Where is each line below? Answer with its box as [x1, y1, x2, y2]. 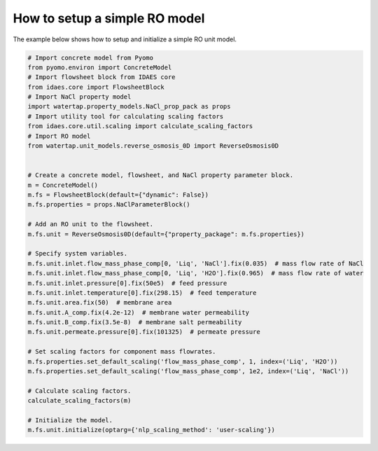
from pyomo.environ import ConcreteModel [27, 63, 172, 71]
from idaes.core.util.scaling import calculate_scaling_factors [27, 123, 253, 130]
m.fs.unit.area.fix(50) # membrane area [27, 298, 172, 307]
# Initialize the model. [27, 416, 113, 424]
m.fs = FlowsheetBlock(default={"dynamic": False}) [27, 191, 209, 199]
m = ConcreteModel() [27, 181, 98, 189]
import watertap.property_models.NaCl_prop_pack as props [27, 102, 231, 111]
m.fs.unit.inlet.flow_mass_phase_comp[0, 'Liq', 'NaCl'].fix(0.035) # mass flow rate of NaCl [27, 259, 364, 268]
